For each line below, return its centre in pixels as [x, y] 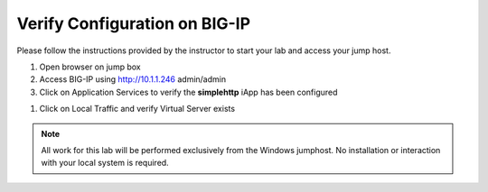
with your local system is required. [105, 163]
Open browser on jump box [90, 67]
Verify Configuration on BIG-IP [134, 23]
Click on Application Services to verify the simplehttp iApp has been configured [188, 92]
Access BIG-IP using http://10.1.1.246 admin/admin [132, 79]
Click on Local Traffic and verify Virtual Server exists [137, 109]
